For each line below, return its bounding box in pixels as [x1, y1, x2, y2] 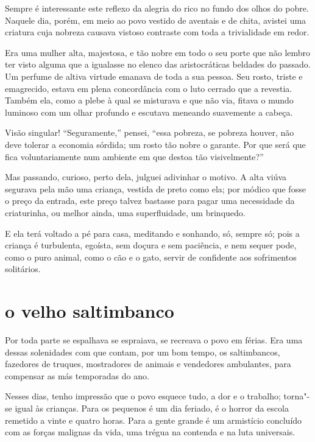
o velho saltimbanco [5, 298, 174, 323]
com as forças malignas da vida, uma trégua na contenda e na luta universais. [5, 426, 296, 438]
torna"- [283, 390, 310, 402]
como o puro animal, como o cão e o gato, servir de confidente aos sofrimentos [5, 250, 297, 263]
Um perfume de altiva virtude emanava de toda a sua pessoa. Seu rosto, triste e [5, 69, 303, 82]
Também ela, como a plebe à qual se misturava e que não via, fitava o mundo [5, 94, 294, 107]
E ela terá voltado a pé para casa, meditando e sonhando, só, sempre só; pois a [5, 226, 300, 239]
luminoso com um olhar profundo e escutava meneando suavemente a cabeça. [5, 105, 293, 118]
